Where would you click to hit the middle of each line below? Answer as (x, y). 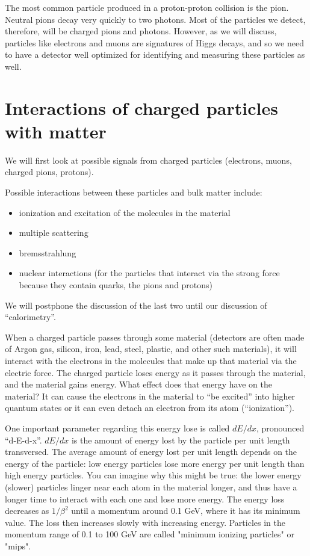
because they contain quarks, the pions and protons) (116, 285)
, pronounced (281, 428)
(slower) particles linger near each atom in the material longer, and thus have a (151, 487)
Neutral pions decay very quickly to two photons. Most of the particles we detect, (155, 19)
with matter (56, 131)
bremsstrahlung (48, 252)
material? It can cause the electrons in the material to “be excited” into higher (150, 396)
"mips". (18, 545)
